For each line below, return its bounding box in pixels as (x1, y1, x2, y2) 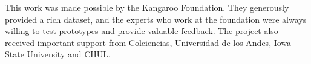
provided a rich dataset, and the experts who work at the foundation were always (5, 13, 307, 25)
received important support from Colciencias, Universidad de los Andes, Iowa (5, 36, 292, 48)
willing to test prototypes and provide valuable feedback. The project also (5, 25, 278, 37)
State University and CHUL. (5, 48, 111, 60)
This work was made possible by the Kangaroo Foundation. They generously (5, 1, 289, 13)
